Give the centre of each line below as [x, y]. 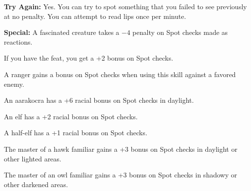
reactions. [18, 41]
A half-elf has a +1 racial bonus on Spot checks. [76, 133]
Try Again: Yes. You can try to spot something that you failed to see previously [125, 6]
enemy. [14, 84]
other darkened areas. [36, 184]
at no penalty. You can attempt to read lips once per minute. [95, 16]
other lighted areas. [33, 158]
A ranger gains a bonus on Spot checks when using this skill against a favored [120, 74]
